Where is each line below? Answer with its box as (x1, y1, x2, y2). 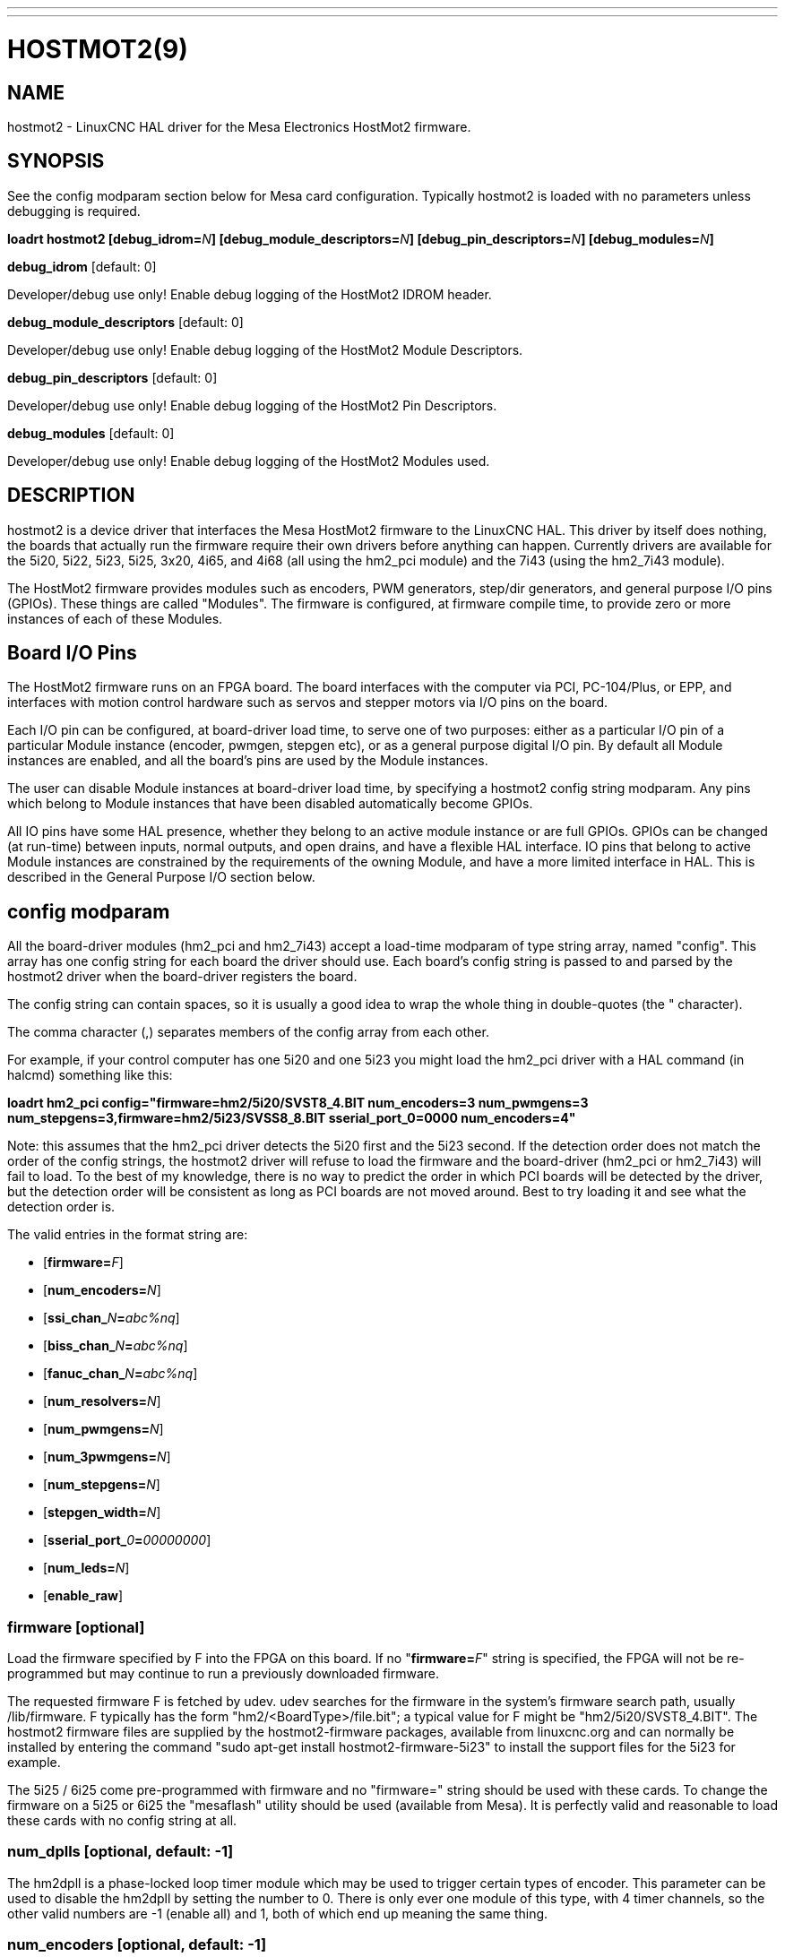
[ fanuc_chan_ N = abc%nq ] (43, 1366, 198, 1382)
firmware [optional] (7, 1617, 145, 1636)
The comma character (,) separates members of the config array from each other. (7, 1024, 489, 1040)
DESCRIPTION (7, 484, 135, 507)
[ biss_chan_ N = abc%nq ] (43, 1338, 188, 1354)
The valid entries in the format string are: (7, 1227, 248, 1243)
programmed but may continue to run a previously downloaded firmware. (7, 1666, 440, 1682)
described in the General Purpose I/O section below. (7, 869, 315, 885)
